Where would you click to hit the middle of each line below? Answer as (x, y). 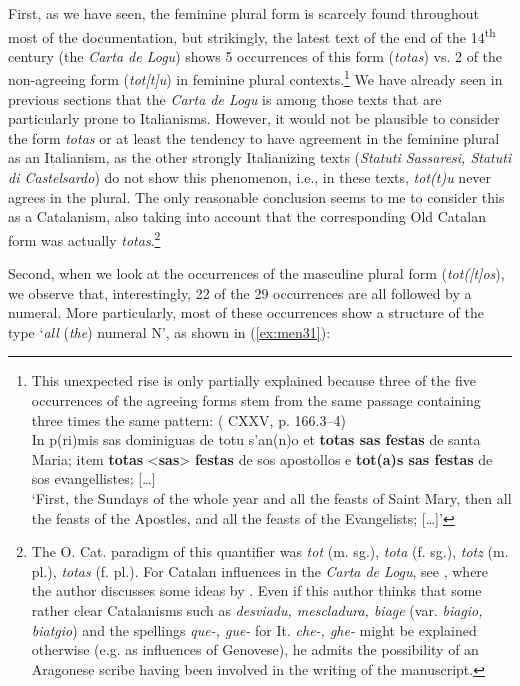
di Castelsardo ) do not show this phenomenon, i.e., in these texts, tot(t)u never (250, 177)
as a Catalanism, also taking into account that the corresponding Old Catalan (247, 216)
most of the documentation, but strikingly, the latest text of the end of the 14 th (252, 35)
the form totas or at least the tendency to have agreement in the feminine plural (254, 137)
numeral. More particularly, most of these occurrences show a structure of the (246, 312)
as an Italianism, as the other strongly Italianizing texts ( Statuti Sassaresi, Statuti (260, 157)
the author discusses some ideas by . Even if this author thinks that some (256, 590)
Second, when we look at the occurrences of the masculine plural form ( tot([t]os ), (256, 273)
